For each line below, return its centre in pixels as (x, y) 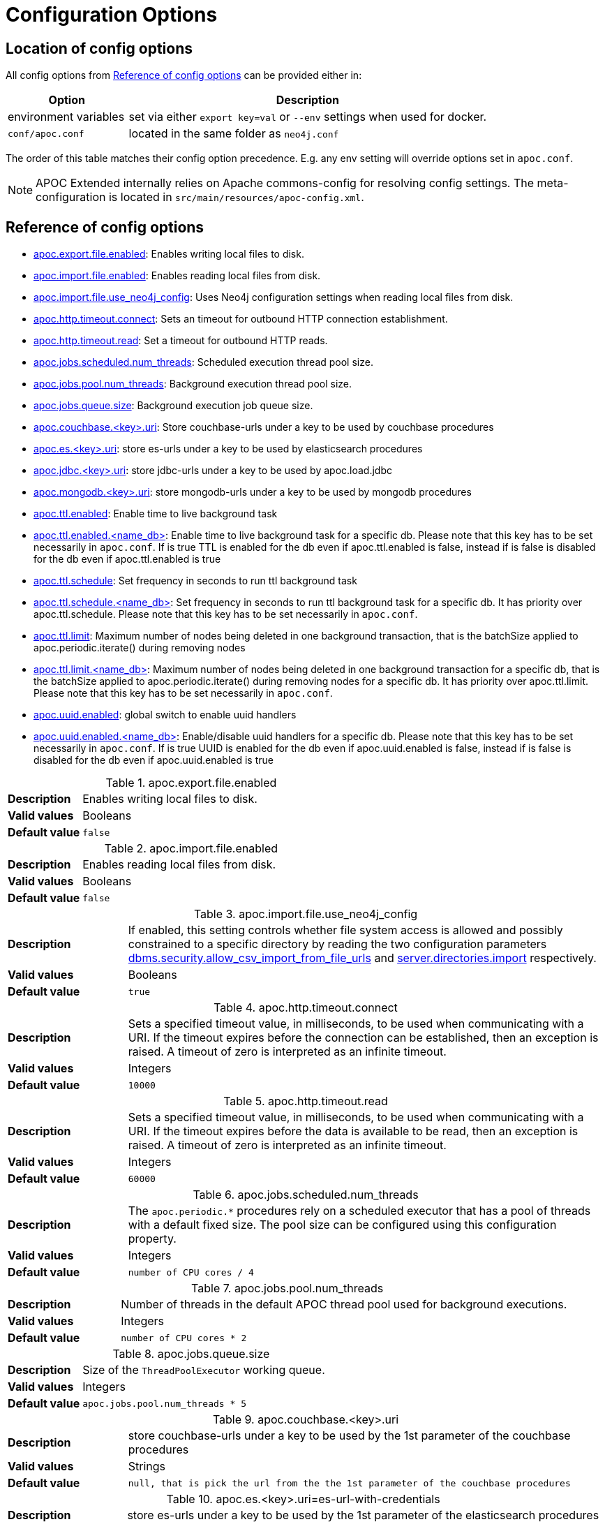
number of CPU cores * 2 (184, 1338)
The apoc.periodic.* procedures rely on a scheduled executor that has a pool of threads (359, 1211)
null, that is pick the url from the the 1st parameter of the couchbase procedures (349, 1483)
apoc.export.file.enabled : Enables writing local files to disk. (169, 254)
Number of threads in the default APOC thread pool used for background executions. (344, 1305)
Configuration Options (112, 15)
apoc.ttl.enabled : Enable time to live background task (156, 514)
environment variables (66, 117)
